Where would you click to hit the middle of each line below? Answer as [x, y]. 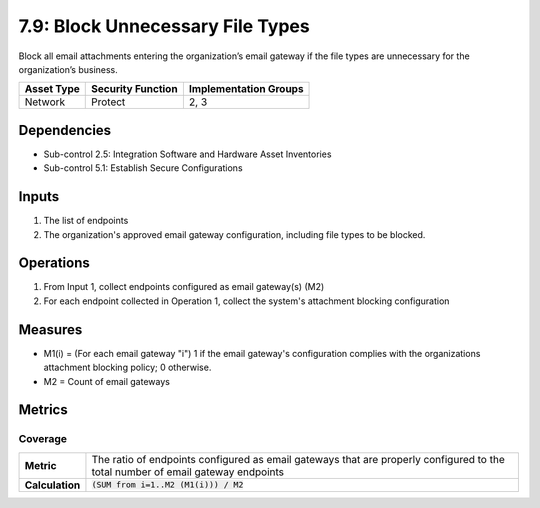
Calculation [52, 485]
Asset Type [52, 89]
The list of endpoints [86, 221]
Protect [108, 102]
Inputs [39, 196]
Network [45, 102]
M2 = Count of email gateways [106, 381]
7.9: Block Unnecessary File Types [164, 26]
